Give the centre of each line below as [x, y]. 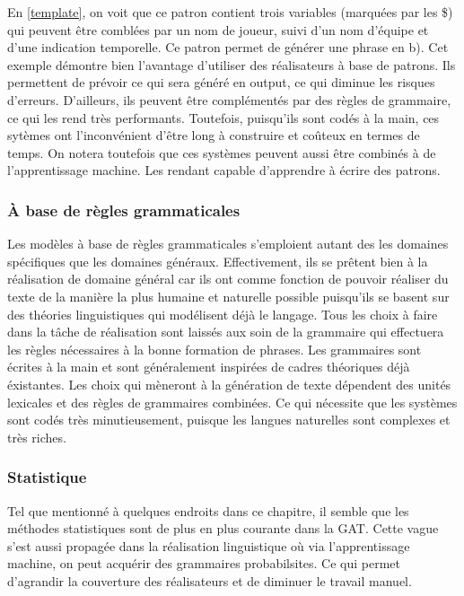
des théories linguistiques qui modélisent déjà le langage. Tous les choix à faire [223, 314]
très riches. [37, 437]
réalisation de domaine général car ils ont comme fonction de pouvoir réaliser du [228, 279]
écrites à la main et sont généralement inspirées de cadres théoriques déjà [209, 367]
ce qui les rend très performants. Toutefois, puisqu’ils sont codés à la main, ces [223, 117]
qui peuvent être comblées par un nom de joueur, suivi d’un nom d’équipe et [218, 29]
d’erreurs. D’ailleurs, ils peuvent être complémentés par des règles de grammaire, [229, 99]
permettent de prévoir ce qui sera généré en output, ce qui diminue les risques [221, 82]
